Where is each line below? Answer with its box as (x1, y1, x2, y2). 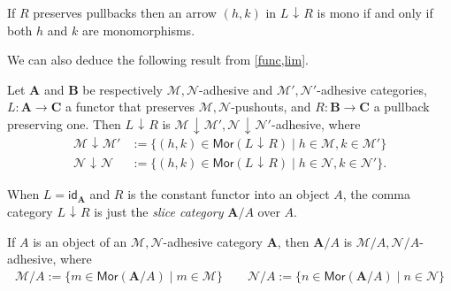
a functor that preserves (65, 97, 195, 116)
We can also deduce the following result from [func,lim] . (7, 50, 309, 69)
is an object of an (33, 232, 127, 250)
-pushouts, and (231, 97, 311, 116)
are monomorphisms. (82, 20, 195, 39)
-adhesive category (163, 232, 264, 250)
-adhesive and (199, 80, 273, 98)
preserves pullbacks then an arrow (33, 4, 217, 21)
